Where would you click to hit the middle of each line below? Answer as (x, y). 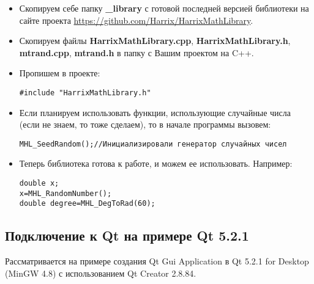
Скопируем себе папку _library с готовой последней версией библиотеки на (164, 8)
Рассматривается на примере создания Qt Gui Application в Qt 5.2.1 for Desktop (157, 261)
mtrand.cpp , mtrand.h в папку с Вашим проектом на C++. (136, 52)
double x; (39, 184)
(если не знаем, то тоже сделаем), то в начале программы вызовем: (145, 124)
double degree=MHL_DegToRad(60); (87, 204)
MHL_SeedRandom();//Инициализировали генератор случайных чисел (153, 144)
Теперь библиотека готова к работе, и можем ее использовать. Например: (156, 163)
